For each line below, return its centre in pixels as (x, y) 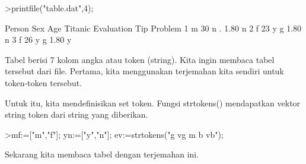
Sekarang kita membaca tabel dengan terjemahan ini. (102, 154)
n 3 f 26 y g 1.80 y (38, 40)
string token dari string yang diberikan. (76, 114)
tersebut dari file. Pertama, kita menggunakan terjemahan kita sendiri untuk (144, 71)
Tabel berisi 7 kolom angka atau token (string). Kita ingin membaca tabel (140, 59)
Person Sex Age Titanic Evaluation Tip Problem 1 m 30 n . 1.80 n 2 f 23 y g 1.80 (153, 28)
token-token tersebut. (44, 82)
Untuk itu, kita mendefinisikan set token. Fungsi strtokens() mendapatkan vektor (153, 102)
